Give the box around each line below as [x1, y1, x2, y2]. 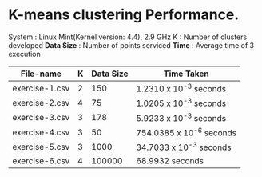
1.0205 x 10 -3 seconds [135, 96, 226, 109]
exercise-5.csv [12, 141, 70, 152]
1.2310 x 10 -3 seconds [135, 82, 226, 95]
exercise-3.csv [12, 112, 70, 123]
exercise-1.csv [12, 82, 70, 94]
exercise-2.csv [12, 97, 70, 108]
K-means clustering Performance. [8, 6, 240, 24]
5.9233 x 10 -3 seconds [135, 111, 226, 123]
